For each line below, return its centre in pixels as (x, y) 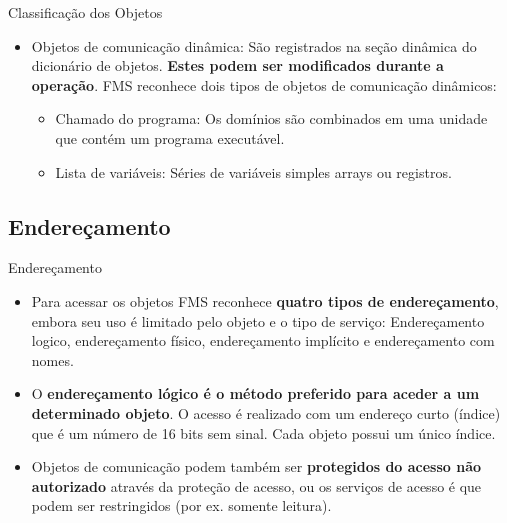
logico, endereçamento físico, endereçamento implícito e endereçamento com (263, 340)
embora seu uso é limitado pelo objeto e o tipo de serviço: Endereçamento (258, 320)
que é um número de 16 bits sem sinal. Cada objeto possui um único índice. (263, 432)
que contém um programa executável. (170, 137)
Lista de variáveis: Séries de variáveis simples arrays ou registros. (253, 171)
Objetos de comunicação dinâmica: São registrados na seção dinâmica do (254, 45)
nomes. (52, 359)
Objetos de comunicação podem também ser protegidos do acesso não (256, 466)
